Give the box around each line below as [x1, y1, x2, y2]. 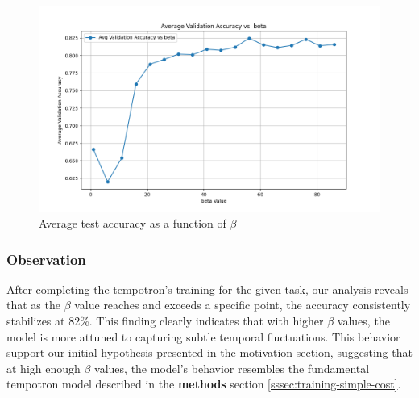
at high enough [6, 359, 81, 376]
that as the [6, 296, 60, 313]
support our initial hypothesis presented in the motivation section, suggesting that [6, 344, 413, 361]
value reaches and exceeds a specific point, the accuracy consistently [74, 296, 411, 313]
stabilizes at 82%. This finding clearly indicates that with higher [6, 312, 324, 329]
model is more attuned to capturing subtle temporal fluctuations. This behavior [6, 328, 400, 345]
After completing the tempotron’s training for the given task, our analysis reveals [6, 280, 409, 297]
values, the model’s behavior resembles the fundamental [94, 359, 370, 376]
